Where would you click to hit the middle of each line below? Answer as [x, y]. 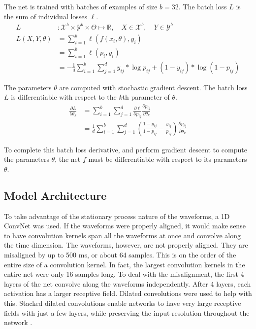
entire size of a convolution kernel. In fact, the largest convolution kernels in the [125, 264]
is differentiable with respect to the [64, 97]
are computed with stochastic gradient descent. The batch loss [153, 87]
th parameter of [146, 97]
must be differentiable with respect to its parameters [168, 159]
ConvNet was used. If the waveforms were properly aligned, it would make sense [125, 226]
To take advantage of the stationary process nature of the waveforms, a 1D [117, 216]
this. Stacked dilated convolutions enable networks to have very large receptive [123, 303]
